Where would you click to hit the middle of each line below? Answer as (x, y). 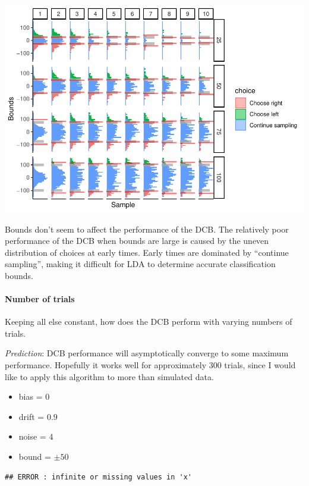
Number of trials (40, 299)
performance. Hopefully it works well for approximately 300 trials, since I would (150, 365)
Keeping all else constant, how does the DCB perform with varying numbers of (149, 322)
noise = (32, 436)
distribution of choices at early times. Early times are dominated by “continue (147, 252)
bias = (31, 396)
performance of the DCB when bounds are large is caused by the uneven (137, 241)
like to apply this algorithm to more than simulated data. (109, 376)
